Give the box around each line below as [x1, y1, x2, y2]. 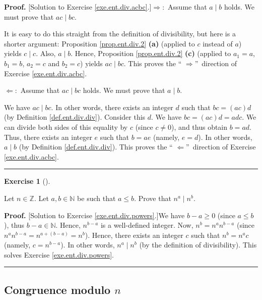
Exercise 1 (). [4, 176, 50, 186]
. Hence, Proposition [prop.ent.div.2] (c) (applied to [71, 48, 231, 59]
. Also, [36, 48, 56, 59]
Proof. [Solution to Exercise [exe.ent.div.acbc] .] [4, 2, 152, 12]
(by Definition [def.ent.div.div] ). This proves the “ [19, 141, 173, 152]
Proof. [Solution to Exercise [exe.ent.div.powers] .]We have [4, 210, 185, 220]
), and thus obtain [171, 121, 228, 132]
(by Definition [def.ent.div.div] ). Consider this [4, 112, 146, 122]
